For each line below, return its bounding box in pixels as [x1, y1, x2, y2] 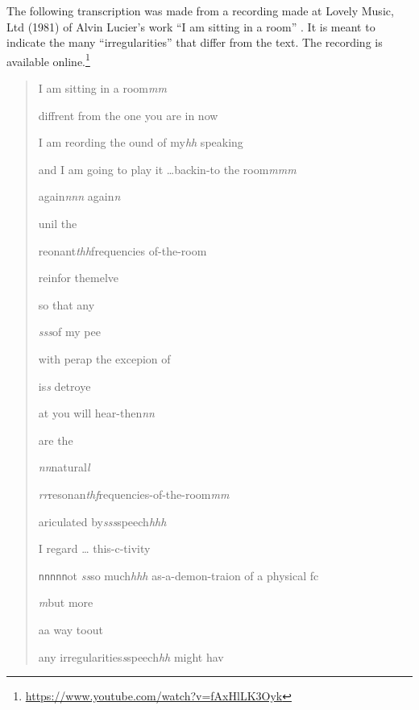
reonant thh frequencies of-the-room [38, 242, 207, 259]
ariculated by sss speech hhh [38, 513, 167, 529]
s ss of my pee [38, 323, 101, 340]
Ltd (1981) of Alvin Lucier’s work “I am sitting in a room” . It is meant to [6, 18, 375, 35]
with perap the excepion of [38, 350, 171, 367]
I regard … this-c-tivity [38, 540, 151, 557]
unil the [38, 215, 77, 231]
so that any [38, 296, 95, 313]
